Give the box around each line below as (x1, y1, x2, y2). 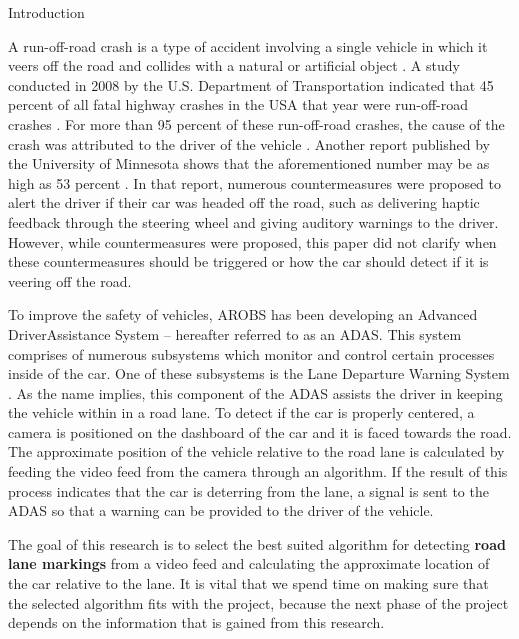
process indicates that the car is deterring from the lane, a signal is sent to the (8, 480, 489, 501)
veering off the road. (8, 270, 132, 291)
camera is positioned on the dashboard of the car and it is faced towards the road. (8, 421, 512, 442)
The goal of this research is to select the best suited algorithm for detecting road (8, 533, 506, 554)
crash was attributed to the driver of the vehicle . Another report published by (8, 133, 490, 154)
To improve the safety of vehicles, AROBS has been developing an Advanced (8, 304, 478, 325)
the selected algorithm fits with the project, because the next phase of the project (8, 592, 509, 613)
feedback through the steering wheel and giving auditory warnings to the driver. (8, 211, 499, 232)
